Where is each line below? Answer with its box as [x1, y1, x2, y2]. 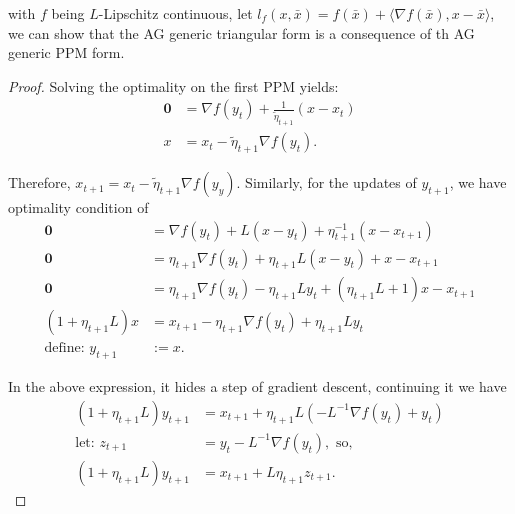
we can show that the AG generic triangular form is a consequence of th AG [8, 22, 475, 43]
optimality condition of [8, 197, 149, 218]
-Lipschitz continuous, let [98, 3, 253, 23]
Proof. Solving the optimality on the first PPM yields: [8, 75, 339, 96]
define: [44, 341, 85, 356]
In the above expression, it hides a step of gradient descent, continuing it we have [8, 376, 507, 397]
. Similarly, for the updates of [236, 172, 417, 193]
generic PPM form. [8, 42, 125, 63]
